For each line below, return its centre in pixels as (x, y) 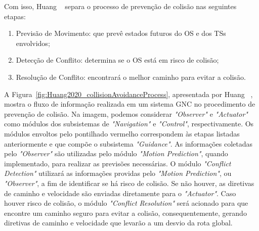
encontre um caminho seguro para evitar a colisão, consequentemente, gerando (125, 213)
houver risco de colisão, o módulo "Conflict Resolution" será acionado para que (126, 203)
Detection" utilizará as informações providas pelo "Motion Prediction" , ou (118, 173)
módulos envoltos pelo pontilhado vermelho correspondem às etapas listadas (122, 133)
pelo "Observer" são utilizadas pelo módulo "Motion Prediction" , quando (116, 153)
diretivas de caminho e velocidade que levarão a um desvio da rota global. (118, 223)
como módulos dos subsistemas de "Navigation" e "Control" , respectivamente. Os (129, 124)
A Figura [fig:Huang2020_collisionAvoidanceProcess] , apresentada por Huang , (128, 94)
